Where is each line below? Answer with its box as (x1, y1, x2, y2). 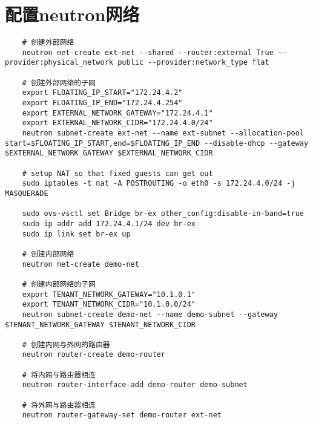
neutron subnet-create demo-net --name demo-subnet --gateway (22, 310, 278, 319)
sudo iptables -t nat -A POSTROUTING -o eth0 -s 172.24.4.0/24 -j (22, 179, 295, 188)
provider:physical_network (5, 58, 113, 67)
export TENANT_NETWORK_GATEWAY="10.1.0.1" (22, 290, 196, 299)
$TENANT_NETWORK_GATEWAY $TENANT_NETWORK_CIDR (5, 320, 196, 329)
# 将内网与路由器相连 (22, 370, 96, 379)
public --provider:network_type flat (117, 58, 269, 67)
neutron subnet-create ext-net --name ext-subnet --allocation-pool (22, 129, 304, 138)
